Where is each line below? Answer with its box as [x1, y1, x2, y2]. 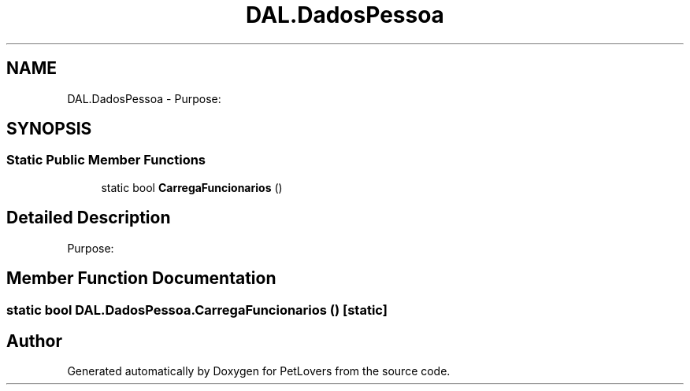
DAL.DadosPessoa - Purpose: [67, 91, 221, 105]
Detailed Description [6, 208, 171, 228]
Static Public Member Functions [6, 152, 206, 168]
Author [6, 330, 62, 351]
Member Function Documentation [6, 268, 276, 289]
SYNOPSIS [6, 119, 92, 139]
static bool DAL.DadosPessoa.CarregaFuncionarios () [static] [6, 301, 388, 318]
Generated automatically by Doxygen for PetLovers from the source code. [67, 364, 451, 378]
